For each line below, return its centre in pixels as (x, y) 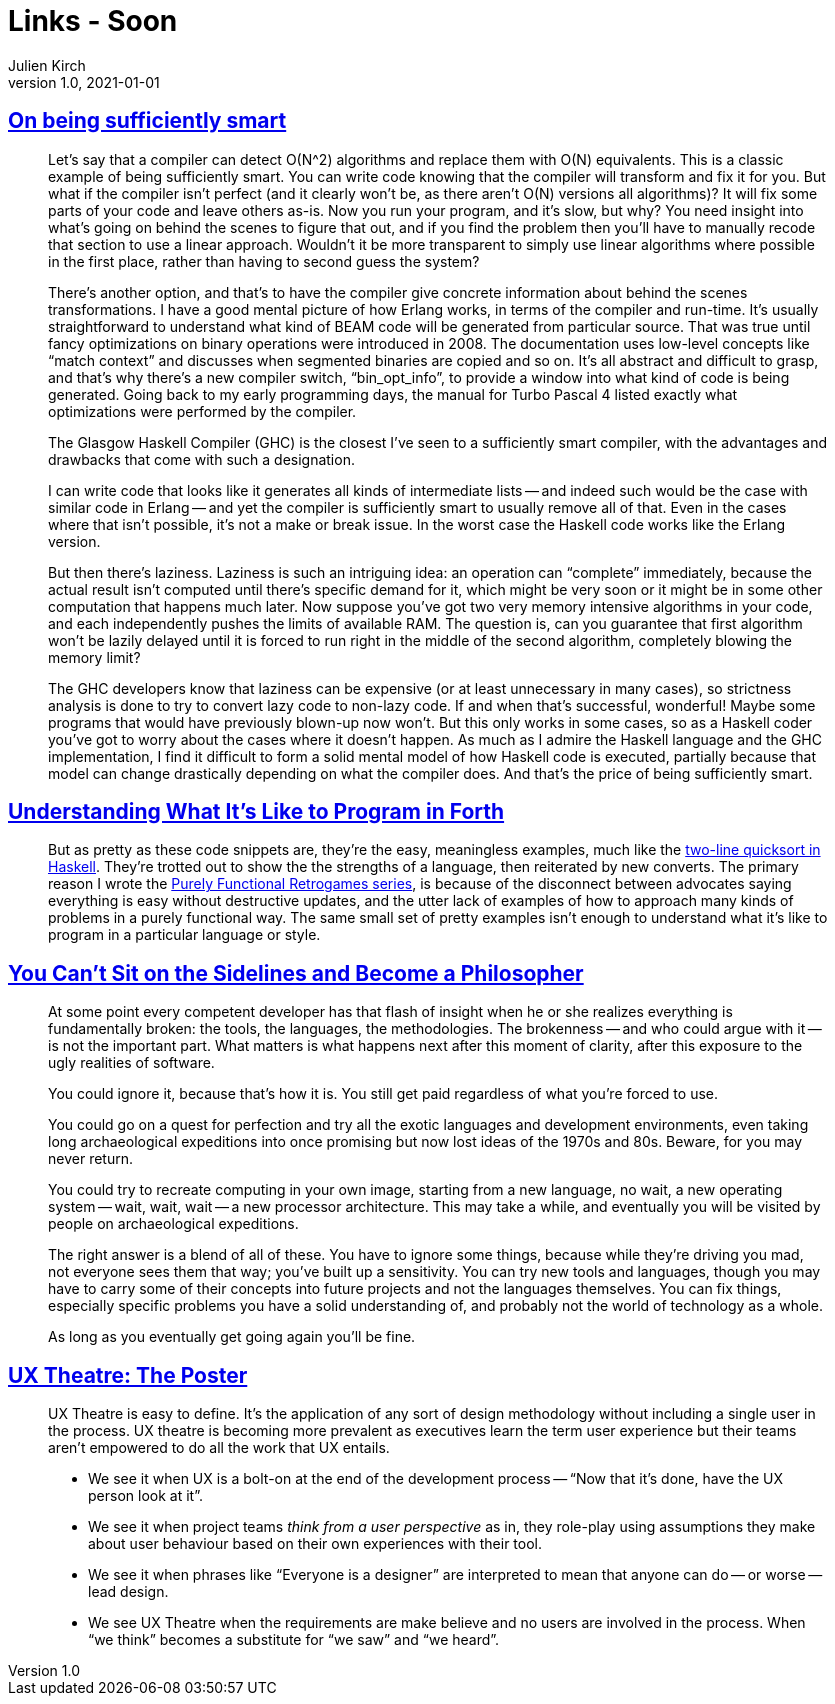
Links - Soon (93, 21)
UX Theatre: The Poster (128, 1375)
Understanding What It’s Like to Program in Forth (256, 812)
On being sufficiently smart (147, 121)
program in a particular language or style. (184, 935)
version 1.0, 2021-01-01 (84, 82)
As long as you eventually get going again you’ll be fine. (232, 1337)
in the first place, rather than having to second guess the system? (264, 261)
